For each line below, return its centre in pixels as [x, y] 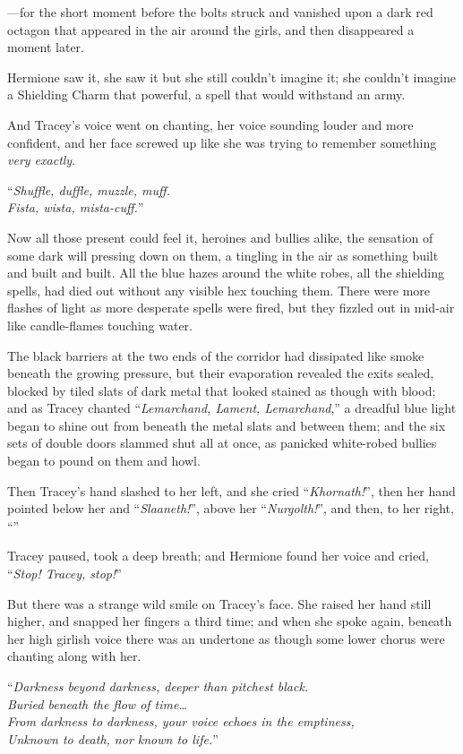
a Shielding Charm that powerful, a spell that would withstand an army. [206, 94]
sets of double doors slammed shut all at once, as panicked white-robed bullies [222, 443]
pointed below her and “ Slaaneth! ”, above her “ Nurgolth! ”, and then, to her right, [231, 508]
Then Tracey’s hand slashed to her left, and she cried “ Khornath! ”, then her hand [231, 490]
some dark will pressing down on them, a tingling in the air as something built [223, 255]
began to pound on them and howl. [104, 461]
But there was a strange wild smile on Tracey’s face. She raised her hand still [219, 603]
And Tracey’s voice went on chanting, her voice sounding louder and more [210, 124]
